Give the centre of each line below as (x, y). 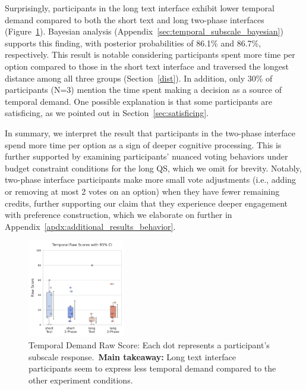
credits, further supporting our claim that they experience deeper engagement (146, 203)
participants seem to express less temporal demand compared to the (152, 368)
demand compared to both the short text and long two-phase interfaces (135, 19)
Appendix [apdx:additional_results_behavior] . (90, 226)
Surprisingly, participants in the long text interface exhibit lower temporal (140, 8)
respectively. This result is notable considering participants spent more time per (150, 54)
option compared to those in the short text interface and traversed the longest (147, 66)
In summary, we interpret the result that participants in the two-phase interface (150, 132)
